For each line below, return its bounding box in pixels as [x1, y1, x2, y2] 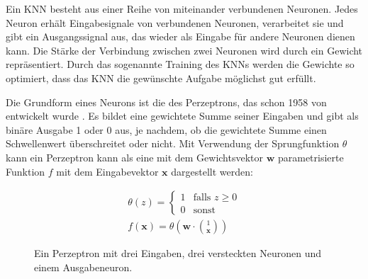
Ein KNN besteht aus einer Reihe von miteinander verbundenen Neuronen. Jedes [6, 1, 358, 16]
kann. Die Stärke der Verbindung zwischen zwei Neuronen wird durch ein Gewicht [6, 42, 363, 57]
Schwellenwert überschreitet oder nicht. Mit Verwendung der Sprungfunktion [6, 136, 340, 151]
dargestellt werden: [171, 164, 253, 178]
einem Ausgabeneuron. [34, 259, 133, 274]
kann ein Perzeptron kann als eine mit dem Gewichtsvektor [6, 149, 263, 164]
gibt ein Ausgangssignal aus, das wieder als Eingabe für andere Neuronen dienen [6, 29, 355, 44]
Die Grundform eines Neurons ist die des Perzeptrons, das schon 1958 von [6, 94, 327, 109]
